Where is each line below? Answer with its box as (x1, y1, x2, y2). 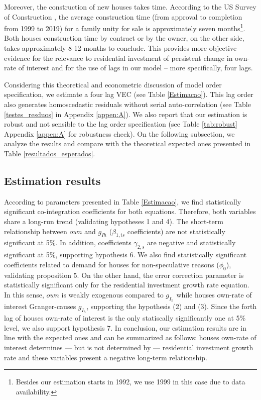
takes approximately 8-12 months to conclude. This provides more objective (4, 43, 237, 53)
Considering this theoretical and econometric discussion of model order (4, 79, 222, 89)
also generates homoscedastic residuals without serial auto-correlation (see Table (4, 99, 251, 109)
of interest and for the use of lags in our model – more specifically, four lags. (18, 62, 253, 73)
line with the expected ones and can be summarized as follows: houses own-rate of (4, 332, 256, 343)
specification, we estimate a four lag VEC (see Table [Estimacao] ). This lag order (4, 89, 253, 99)
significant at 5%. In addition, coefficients (4, 237, 132, 248)
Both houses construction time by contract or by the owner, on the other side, (4, 33, 244, 43)
